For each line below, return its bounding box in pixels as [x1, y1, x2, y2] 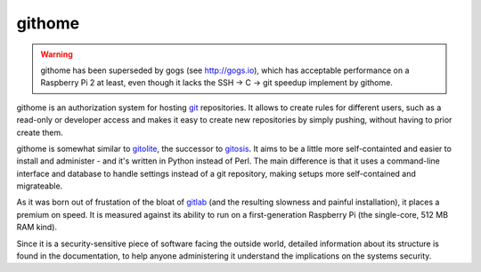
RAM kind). [16, 222, 58, 233]
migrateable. [16, 180, 63, 191]
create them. [16, 127, 64, 138]
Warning [40, 49, 73, 60]
